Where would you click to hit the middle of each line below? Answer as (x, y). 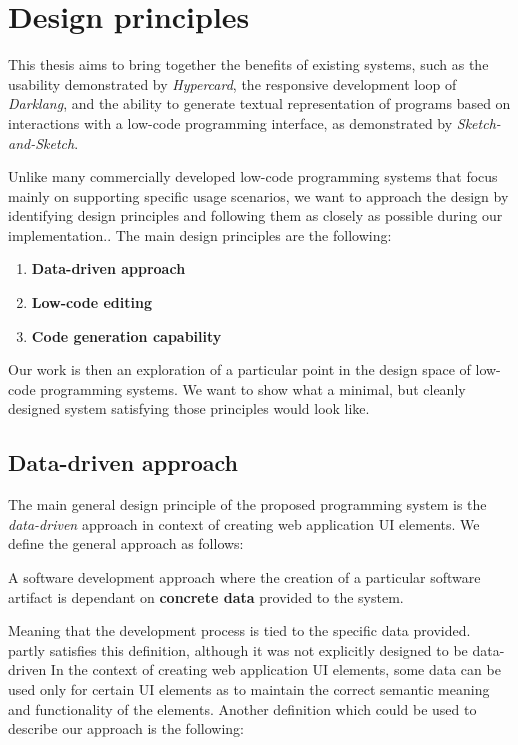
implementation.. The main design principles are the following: (200, 234)
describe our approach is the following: (126, 728)
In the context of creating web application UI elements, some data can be (275, 669)
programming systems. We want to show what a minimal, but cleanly (253, 388)
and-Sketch (41, 142)
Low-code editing (91, 302)
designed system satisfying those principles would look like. (189, 408)
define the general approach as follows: (126, 543)
